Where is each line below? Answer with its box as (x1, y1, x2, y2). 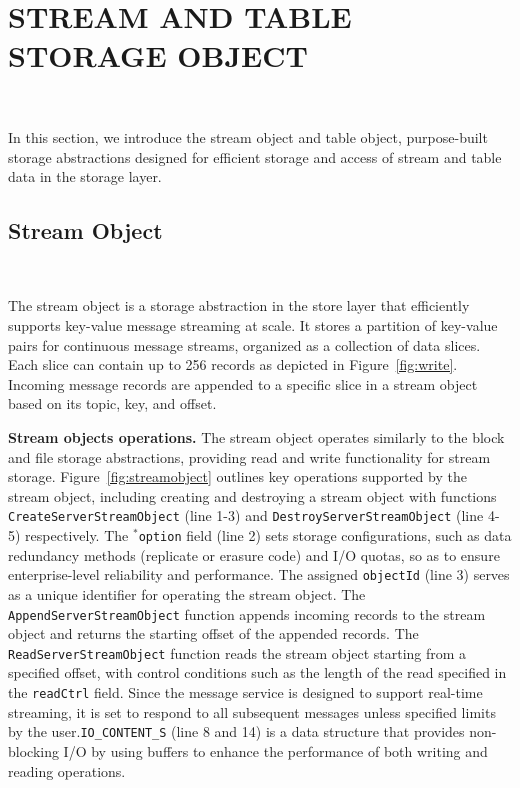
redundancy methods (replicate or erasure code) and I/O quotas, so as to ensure (8, 544, 500, 565)
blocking (8, 740, 59, 761)
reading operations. (8, 760, 126, 781)
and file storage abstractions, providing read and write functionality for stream (8, 446, 491, 467)
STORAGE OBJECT (8, 35, 308, 76)
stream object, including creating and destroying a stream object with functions (8, 485, 497, 506)
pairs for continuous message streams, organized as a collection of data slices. (8, 334, 481, 355)
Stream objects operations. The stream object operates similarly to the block (8, 427, 505, 448)
